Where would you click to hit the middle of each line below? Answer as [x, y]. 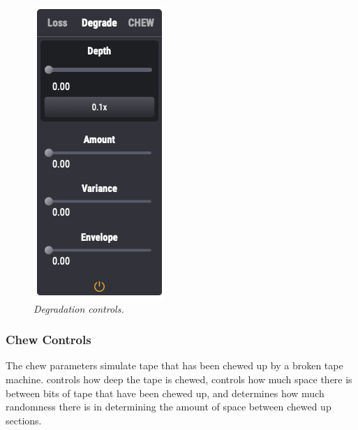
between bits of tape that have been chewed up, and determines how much [165, 393]
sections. [24, 420]
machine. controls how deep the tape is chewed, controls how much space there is [179, 379]
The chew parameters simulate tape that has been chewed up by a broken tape [174, 365]
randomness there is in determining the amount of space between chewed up [169, 407]
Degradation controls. [79, 308]
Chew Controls [49, 340]
